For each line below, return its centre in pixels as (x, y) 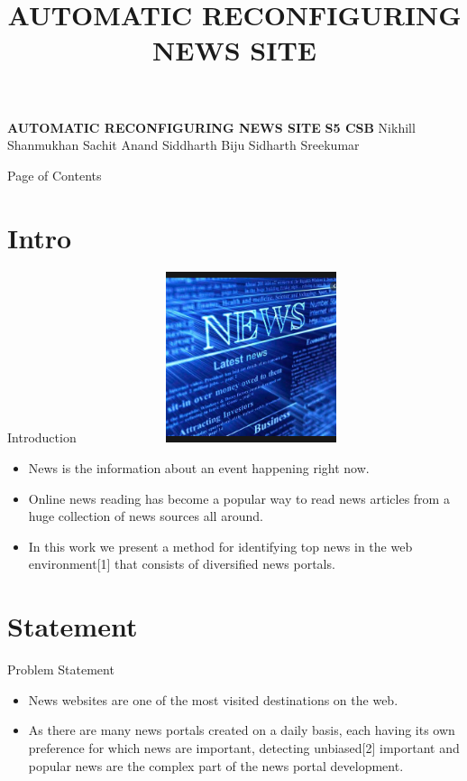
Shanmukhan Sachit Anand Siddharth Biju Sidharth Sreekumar (183, 145)
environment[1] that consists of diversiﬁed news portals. (182, 564)
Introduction (42, 437)
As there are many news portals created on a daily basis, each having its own (242, 730)
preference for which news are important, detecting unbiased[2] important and (244, 747)
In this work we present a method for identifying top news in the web (220, 546)
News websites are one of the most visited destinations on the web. (213, 699)
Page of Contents (55, 175)
